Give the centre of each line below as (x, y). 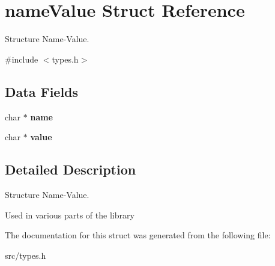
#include (22, 59)
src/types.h (26, 255)
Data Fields (42, 91)
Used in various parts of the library (70, 215)
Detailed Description (71, 169)
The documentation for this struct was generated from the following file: (138, 235)
